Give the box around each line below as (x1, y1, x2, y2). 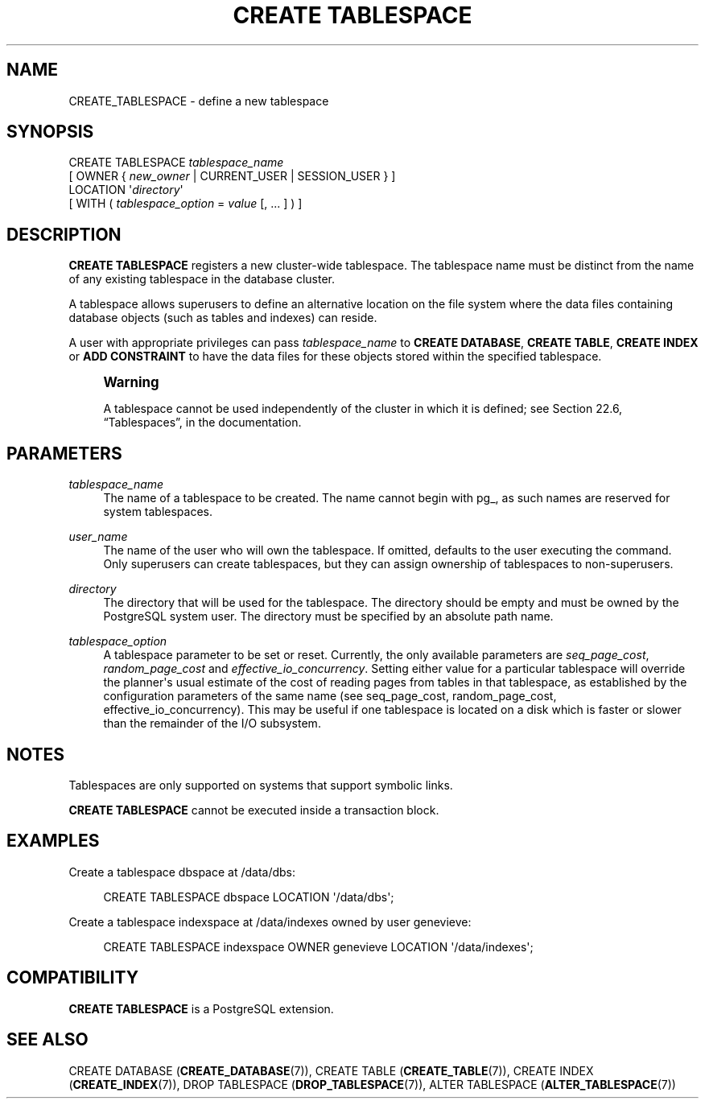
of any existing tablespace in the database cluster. (68, 272, 336, 287)
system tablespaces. (103, 505, 213, 519)
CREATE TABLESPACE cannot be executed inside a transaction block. (68, 802, 439, 817)
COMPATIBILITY (6, 967, 138, 988)
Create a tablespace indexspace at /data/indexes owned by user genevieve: (68, 914, 472, 929)
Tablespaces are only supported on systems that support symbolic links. (68, 777, 453, 792)
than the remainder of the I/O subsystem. (103, 716, 321, 731)
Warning (103, 374, 159, 391)
